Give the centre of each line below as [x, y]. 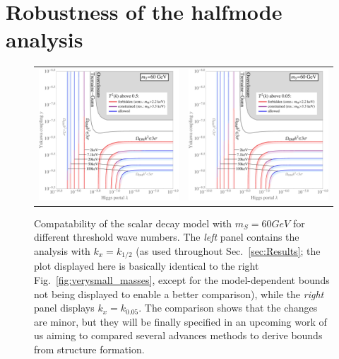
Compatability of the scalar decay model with [133, 223]
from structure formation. [89, 349]
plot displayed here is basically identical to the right [147, 266]
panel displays [64, 308]
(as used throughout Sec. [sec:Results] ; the [228, 250]
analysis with [62, 250]
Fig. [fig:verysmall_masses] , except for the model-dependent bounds [182, 280]
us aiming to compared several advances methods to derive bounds [178, 335]
